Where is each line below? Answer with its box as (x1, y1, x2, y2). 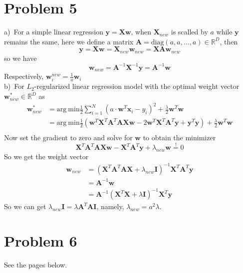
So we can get (4, 201, 46, 212)
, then (220, 36, 238, 46)
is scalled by (171, 26, 208, 37)
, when (131, 26, 151, 37)
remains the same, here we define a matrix (4, 36, 134, 46)
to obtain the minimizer (143, 132, 216, 143)
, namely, (96, 201, 124, 212)
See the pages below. (4, 259, 67, 270)
